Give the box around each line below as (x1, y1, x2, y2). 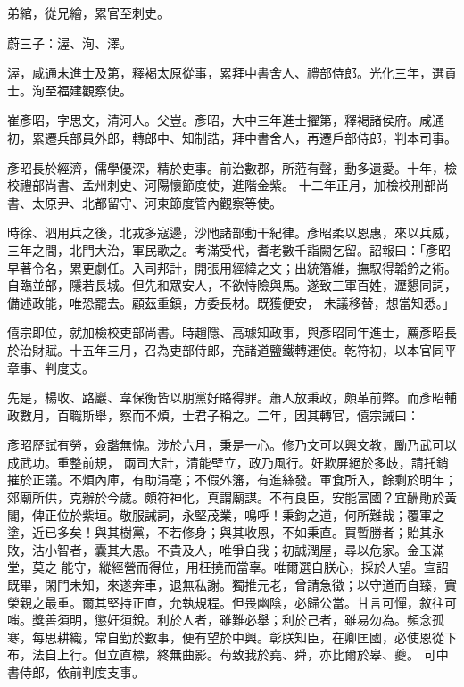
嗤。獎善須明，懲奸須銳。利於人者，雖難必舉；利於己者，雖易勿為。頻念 (7, 610, 432, 629)
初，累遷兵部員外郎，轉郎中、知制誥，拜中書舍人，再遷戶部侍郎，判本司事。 (7, 128, 457, 146)
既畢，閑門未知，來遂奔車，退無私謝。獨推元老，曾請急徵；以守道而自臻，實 (7, 575, 457, 594)
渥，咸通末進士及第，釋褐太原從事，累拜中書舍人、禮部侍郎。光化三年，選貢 (7, 63, 457, 82)
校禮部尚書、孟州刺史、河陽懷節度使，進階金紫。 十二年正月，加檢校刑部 (7, 176, 436, 195)
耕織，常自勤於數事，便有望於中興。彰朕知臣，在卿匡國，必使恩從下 (56, 627, 457, 646)
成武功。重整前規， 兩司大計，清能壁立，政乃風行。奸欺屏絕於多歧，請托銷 (7, 452, 449, 471)
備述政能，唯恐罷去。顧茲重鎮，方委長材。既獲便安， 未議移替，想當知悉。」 (7, 293, 455, 311)
